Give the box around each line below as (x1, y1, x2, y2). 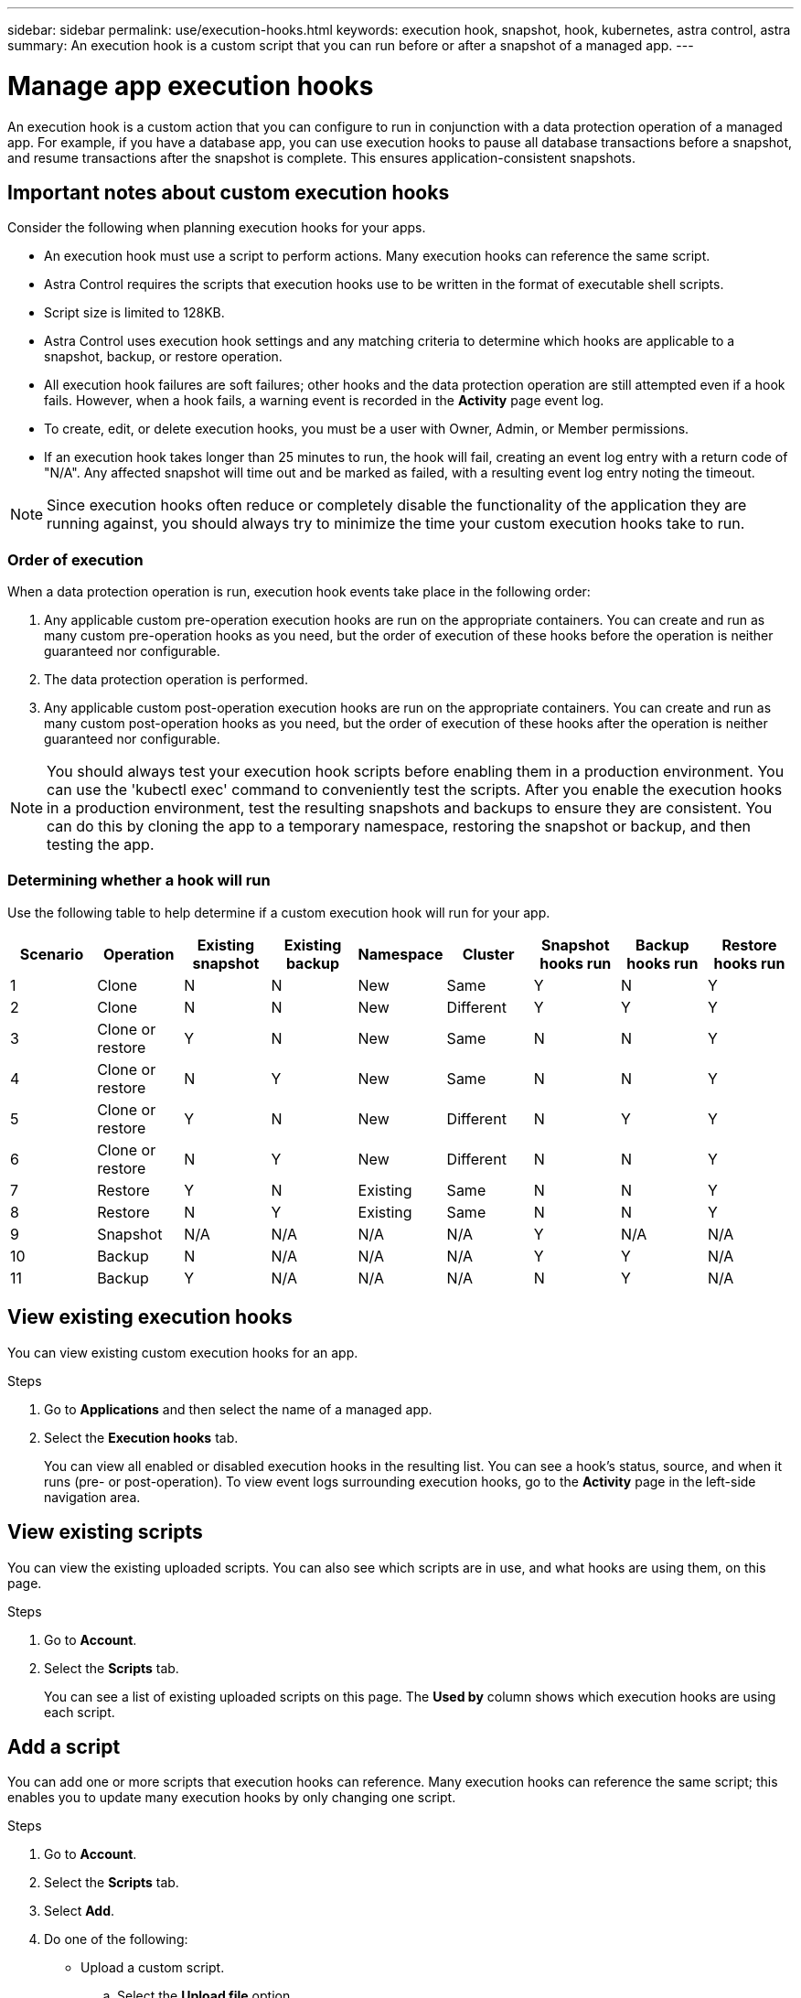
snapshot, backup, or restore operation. (44, 349, 283, 365)
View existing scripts (7, 1520, 203, 1544)
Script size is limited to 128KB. (44, 305, 225, 321)
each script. (44, 1703, 115, 1720)
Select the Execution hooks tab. (44, 1429, 239, 1445)
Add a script (7, 1735, 121, 1758)
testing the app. (47, 835, 155, 854)
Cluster (462, 944, 515, 963)
